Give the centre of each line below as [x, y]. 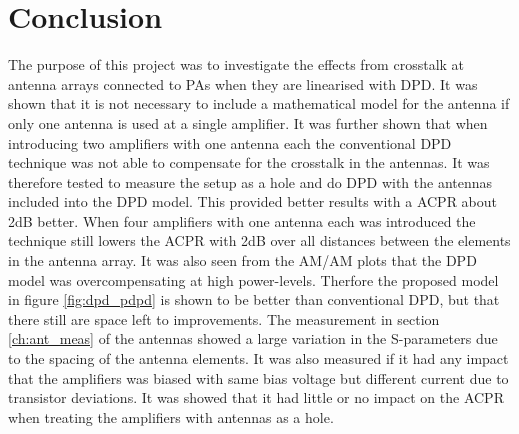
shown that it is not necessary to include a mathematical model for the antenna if [259, 103]
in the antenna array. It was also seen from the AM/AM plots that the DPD [242, 260]
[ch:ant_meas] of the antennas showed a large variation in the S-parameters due [253, 338]
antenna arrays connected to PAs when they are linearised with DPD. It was [243, 83]
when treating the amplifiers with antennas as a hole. [171, 416]
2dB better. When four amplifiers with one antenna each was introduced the [242, 220]
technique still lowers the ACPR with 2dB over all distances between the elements [259, 240]
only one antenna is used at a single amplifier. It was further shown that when [248, 122]
